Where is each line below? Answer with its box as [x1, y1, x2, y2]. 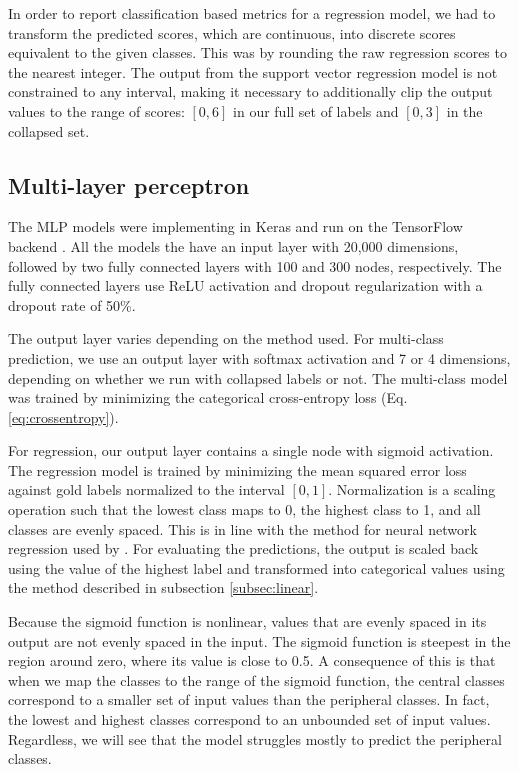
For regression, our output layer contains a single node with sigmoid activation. [8, 440, 494, 461]
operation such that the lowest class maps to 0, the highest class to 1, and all [8, 499, 481, 520]
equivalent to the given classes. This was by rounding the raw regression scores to [8, 42, 507, 63]
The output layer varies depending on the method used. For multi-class [8, 328, 444, 349]
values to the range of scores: [8, 100, 185, 121]
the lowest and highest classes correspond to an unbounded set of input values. [8, 709, 491, 730]
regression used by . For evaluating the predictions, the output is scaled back [8, 538, 479, 559]
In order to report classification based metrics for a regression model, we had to [8, 3, 496, 23]
